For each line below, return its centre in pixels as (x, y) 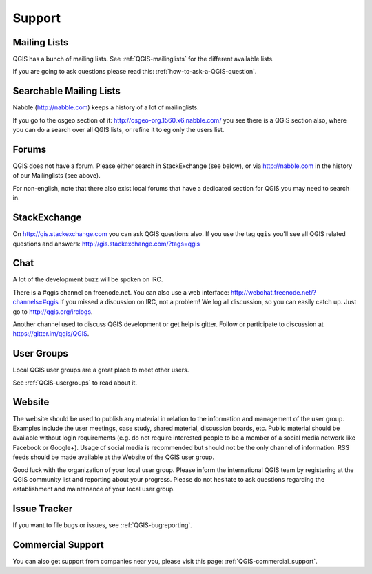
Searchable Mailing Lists (66, 91)
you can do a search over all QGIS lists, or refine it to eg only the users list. (118, 130)
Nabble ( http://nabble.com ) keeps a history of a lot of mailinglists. (106, 107)
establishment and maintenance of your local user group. (94, 489)
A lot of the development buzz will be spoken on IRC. (88, 279)
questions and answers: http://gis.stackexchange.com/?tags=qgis (106, 244)
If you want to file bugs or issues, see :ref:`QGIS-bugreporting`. (102, 525)
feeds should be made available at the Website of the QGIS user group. (114, 457)
